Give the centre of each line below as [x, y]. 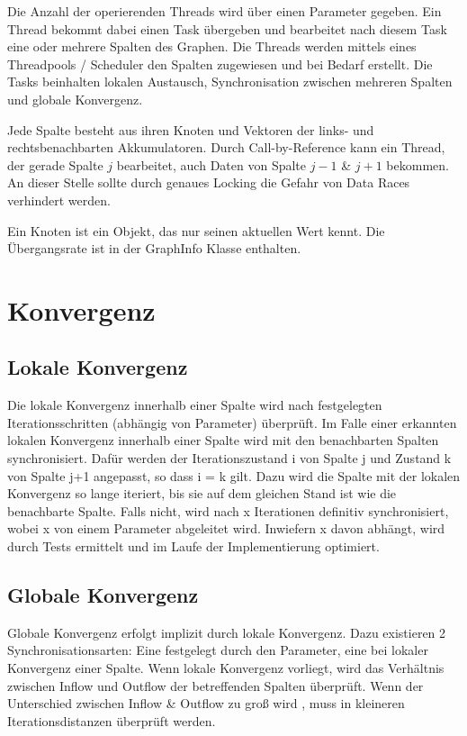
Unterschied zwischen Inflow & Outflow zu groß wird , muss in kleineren [206, 703]
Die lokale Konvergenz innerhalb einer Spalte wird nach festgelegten [195, 405]
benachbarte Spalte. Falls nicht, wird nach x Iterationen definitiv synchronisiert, [228, 510]
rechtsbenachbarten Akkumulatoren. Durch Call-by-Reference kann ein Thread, [226, 147]
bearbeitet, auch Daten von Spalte [211, 164]
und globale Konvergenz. [75, 99]
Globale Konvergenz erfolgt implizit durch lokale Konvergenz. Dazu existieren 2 [227, 632]
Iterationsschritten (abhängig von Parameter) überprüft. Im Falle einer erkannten [232, 422]
